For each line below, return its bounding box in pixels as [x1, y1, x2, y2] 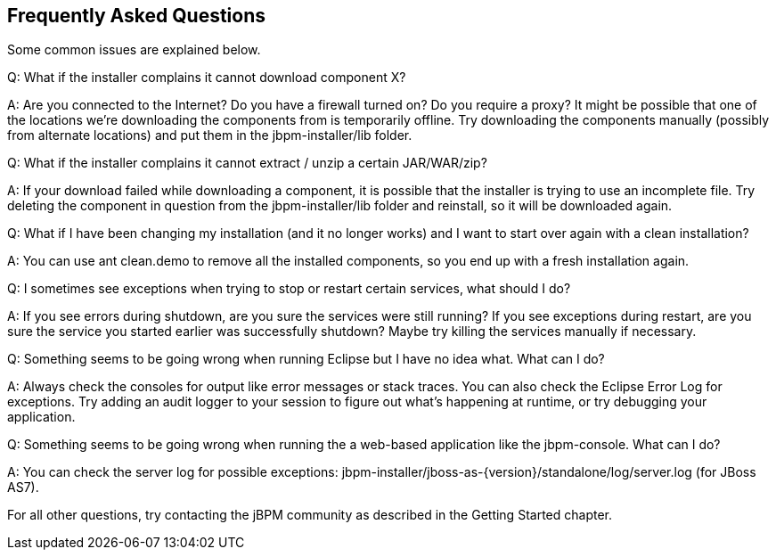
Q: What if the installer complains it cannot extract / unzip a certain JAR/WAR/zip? [7, 155, 487, 171]
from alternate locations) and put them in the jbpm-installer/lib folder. [7, 127, 413, 143]
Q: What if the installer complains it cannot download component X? [7, 70, 406, 86]
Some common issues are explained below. [7, 42, 261, 58]
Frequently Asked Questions [7, 4, 266, 27]
